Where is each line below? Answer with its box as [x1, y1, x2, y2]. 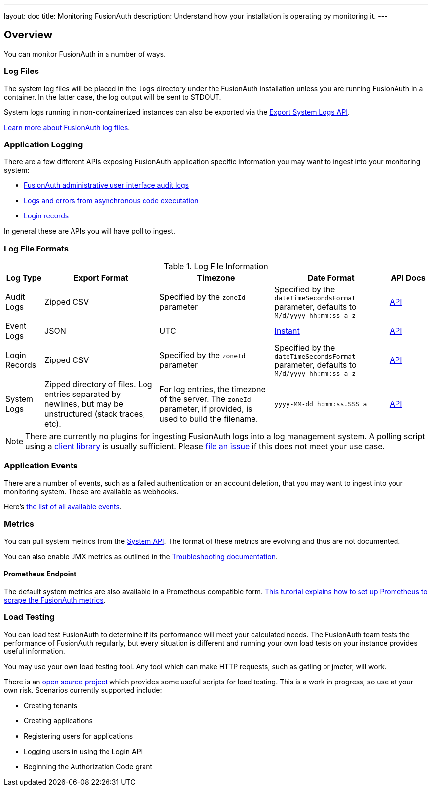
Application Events [4, 461, 78, 471]
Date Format [307, 273, 355, 283]
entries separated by [44, 389, 121, 399]
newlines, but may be [44, 399, 124, 409]
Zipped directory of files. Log [44, 379, 152, 390]
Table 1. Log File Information [164, 261, 268, 272]
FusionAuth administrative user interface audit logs [24, 181, 189, 190]
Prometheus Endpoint [4, 570, 77, 578]
